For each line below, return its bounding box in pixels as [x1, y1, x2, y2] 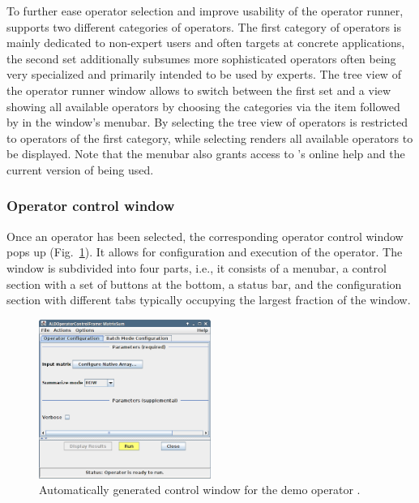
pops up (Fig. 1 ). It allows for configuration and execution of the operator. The [6, 243, 403, 260]
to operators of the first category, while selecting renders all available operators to [6, 129, 413, 146]
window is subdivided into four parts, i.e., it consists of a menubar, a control [6, 259, 387, 276]
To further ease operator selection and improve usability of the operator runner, [6, 2, 404, 19]
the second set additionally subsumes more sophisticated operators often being [6, 49, 396, 67]
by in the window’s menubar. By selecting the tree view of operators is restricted [6, 114, 408, 131]
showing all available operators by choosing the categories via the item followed [6, 97, 400, 114]
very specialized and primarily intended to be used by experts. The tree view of [6, 66, 401, 83]
